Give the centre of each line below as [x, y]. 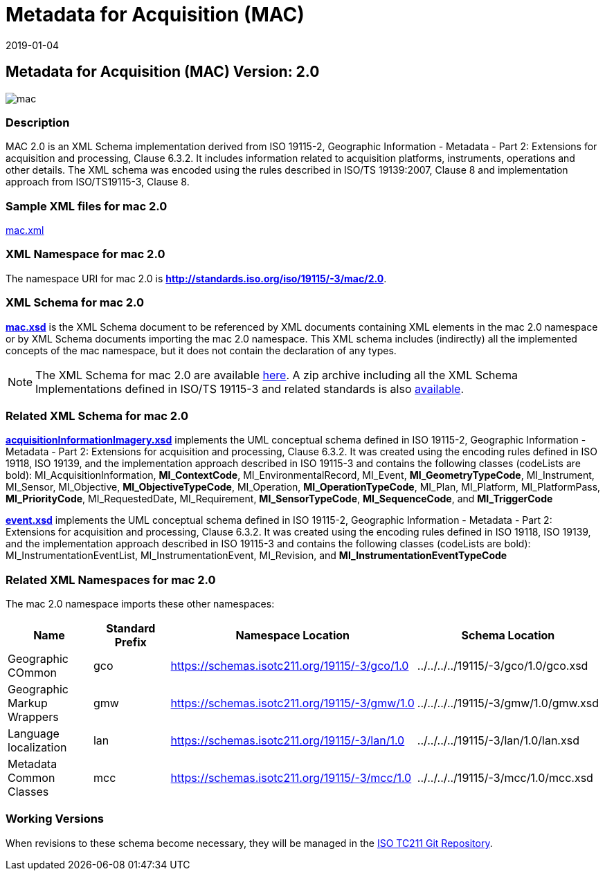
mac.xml [25, 230]
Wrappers [33, 717]
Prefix [130, 642]
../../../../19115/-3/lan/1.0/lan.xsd [498, 741]
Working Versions [55, 819]
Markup [28, 703]
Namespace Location [292, 636]
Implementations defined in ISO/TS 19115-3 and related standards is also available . [250, 389]
